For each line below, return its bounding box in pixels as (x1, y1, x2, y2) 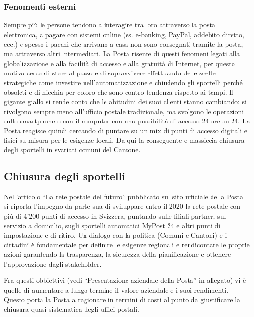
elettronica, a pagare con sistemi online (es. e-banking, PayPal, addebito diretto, (4, 29, 244, 39)
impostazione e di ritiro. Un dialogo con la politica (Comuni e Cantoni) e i (4, 230, 227, 240)
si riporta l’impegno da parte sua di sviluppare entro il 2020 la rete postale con (4, 201, 240, 211)
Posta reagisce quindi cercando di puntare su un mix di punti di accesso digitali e (4, 125, 248, 135)
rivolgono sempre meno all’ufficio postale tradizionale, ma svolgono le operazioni (4, 106, 244, 116)
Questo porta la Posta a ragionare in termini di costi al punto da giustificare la (4, 294, 241, 304)
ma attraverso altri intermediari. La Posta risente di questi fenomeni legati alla (4, 49, 240, 58)
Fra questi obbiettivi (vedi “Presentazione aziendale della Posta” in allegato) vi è (4, 275, 246, 285)
